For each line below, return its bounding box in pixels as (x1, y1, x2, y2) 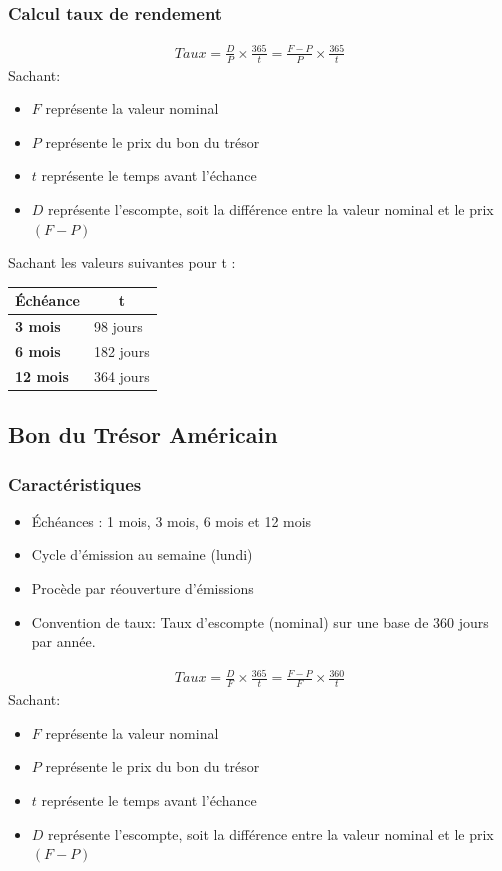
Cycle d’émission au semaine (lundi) (31, 544, 253, 565)
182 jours (93, 340, 150, 361)
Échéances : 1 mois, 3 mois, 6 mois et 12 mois (31, 510, 312, 531)
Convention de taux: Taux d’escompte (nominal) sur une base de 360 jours (31, 611, 489, 632)
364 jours (93, 365, 150, 386)
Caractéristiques (8, 471, 142, 496)
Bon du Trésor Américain (8, 419, 278, 450)
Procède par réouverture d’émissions (31, 578, 254, 599)
